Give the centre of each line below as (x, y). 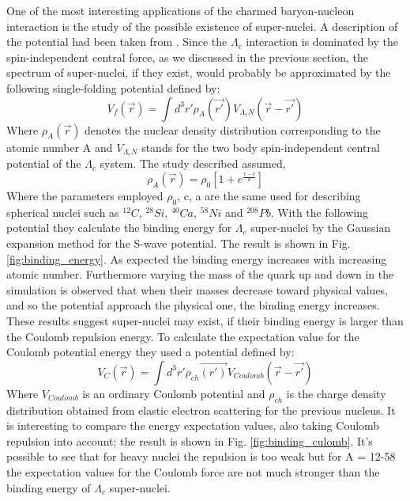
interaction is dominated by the (322, 42)
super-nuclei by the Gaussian (321, 228)
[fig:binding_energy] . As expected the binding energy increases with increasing (197, 258)
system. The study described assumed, (193, 163)
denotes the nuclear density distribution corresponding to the (233, 129)
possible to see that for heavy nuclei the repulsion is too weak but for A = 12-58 (201, 456)
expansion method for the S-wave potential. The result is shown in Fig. (179, 243)
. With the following (319, 212)
